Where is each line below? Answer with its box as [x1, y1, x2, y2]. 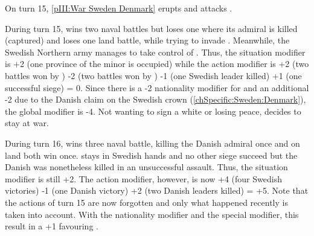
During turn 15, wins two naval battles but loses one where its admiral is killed [5, 22, 298, 34]
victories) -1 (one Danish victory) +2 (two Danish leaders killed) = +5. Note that [5, 184, 309, 197]
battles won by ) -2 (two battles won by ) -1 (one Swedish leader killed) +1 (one [5, 69, 302, 81]
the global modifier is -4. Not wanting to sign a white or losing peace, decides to [5, 104, 301, 117]
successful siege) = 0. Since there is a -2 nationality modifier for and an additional [5, 81, 309, 94]
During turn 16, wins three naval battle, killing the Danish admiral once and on [5, 136, 300, 149]
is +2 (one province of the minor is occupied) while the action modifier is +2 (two [5, 57, 309, 70]
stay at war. [5, 116, 49, 129]
